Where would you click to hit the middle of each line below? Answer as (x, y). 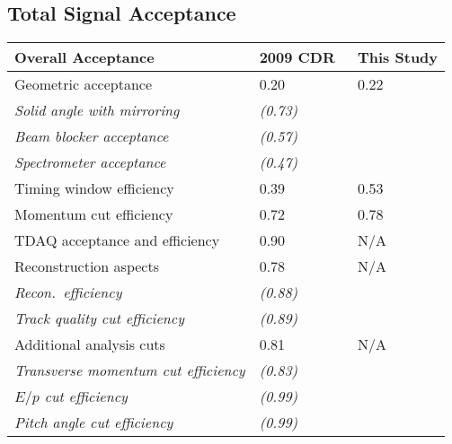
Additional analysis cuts (90, 344)
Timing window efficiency (94, 188)
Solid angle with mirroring (97, 110)
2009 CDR (297, 57)
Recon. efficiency (68, 292)
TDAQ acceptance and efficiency (117, 240)
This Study (398, 57)
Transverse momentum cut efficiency (130, 370)
